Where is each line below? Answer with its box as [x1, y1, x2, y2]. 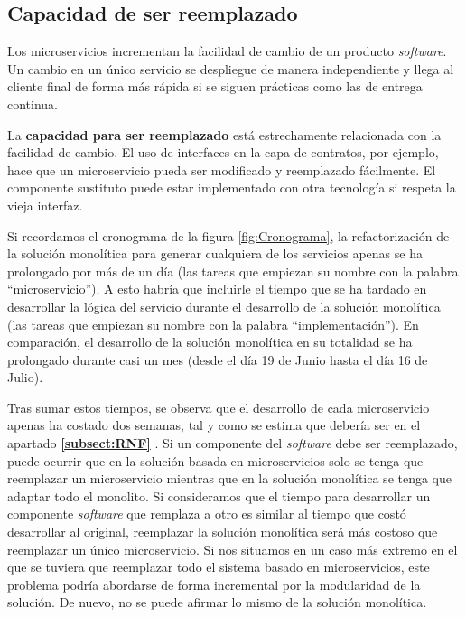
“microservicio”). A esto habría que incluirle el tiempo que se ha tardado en [7, 279, 427, 298]
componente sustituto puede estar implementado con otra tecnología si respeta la [7, 178, 456, 197]
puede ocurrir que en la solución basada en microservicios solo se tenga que [7, 451, 424, 470]
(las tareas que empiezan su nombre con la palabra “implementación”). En [7, 314, 419, 333]
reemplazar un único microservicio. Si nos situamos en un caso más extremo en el [7, 539, 458, 558]
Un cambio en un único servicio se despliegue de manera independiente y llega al [7, 59, 454, 78]
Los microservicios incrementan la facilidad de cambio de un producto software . [7, 42, 447, 61]
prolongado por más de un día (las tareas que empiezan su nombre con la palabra [7, 261, 459, 280]
